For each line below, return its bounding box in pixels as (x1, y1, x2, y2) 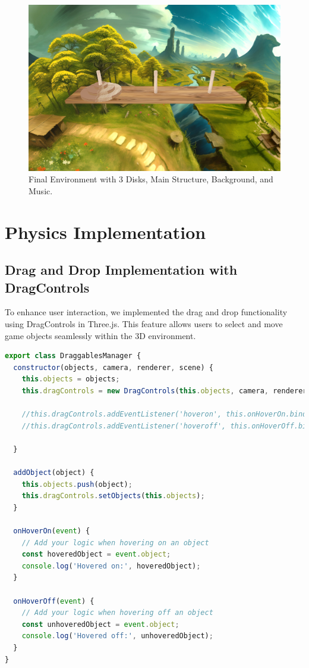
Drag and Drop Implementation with (5, 260, 238, 279)
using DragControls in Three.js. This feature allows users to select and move (5, 318, 283, 330)
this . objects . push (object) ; (21, 480, 133, 489)
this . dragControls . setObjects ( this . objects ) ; (21, 492, 205, 501)
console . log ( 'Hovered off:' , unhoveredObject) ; (21, 632, 213, 641)
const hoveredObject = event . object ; (21, 550, 171, 559)
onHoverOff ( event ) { (13, 596, 94, 605)
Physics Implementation (5, 219, 206, 244)
